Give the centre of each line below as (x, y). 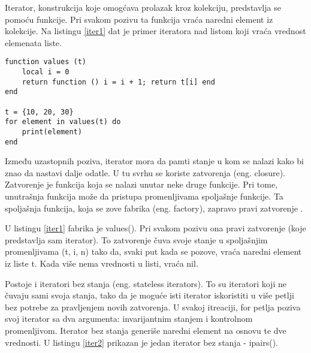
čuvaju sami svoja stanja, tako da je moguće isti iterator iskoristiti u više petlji (150, 295)
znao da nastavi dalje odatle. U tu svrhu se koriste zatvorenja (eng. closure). (145, 172)
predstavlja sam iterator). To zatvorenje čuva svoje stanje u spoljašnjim (136, 239)
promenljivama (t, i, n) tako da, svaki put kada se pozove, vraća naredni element (153, 251)
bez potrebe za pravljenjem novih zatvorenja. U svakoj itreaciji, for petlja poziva (153, 307)
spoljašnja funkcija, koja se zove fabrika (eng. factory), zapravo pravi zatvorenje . (154, 208)
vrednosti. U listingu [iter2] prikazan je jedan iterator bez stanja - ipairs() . (142, 342)
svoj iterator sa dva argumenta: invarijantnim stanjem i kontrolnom (129, 319)
